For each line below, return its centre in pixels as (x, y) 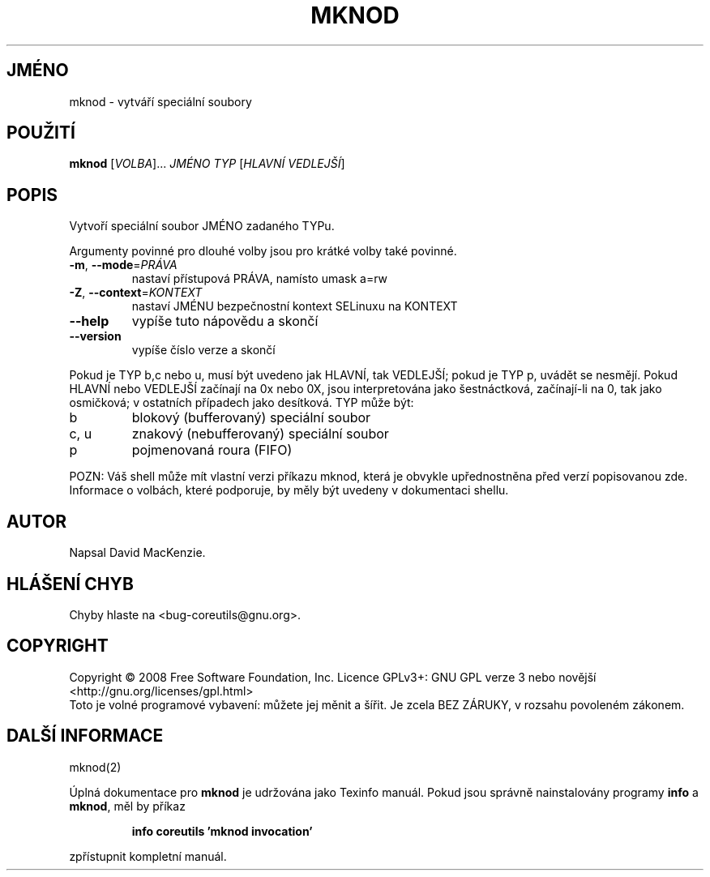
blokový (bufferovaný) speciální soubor (251, 418)
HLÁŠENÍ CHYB (70, 584)
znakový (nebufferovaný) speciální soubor (260, 434)
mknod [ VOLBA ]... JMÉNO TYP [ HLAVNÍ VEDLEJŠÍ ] (207, 164)
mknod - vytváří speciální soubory (160, 101)
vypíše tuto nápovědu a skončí (225, 321)
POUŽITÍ (41, 133)
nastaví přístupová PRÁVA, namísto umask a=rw (260, 279)
